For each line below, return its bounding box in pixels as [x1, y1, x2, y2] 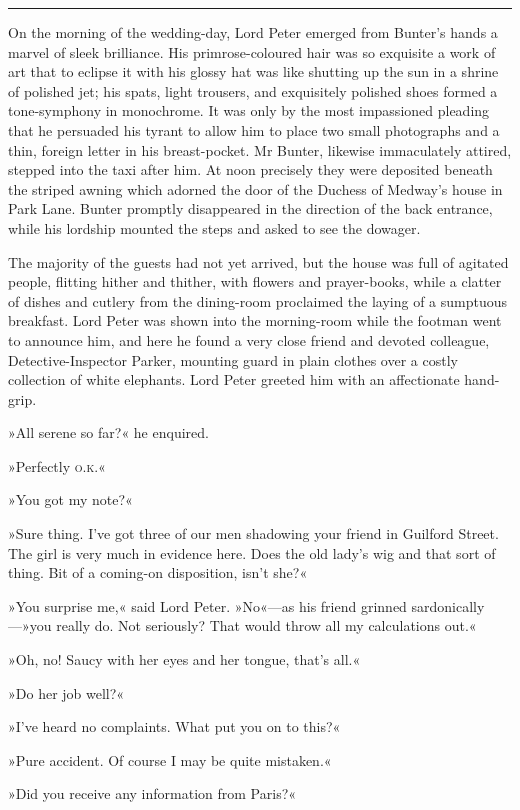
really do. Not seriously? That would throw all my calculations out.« [56, 615, 477, 636]
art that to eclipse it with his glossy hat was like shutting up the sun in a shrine [8, 61, 499, 82]
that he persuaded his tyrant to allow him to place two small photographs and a [8, 119, 500, 140]
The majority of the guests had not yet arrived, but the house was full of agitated [8, 251, 509, 272]
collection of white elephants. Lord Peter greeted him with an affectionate [8, 369, 460, 390]
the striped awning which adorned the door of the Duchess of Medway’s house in [8, 178, 503, 199]
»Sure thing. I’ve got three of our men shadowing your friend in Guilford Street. [8, 523, 499, 544]
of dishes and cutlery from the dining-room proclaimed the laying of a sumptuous [8, 290, 508, 311]
